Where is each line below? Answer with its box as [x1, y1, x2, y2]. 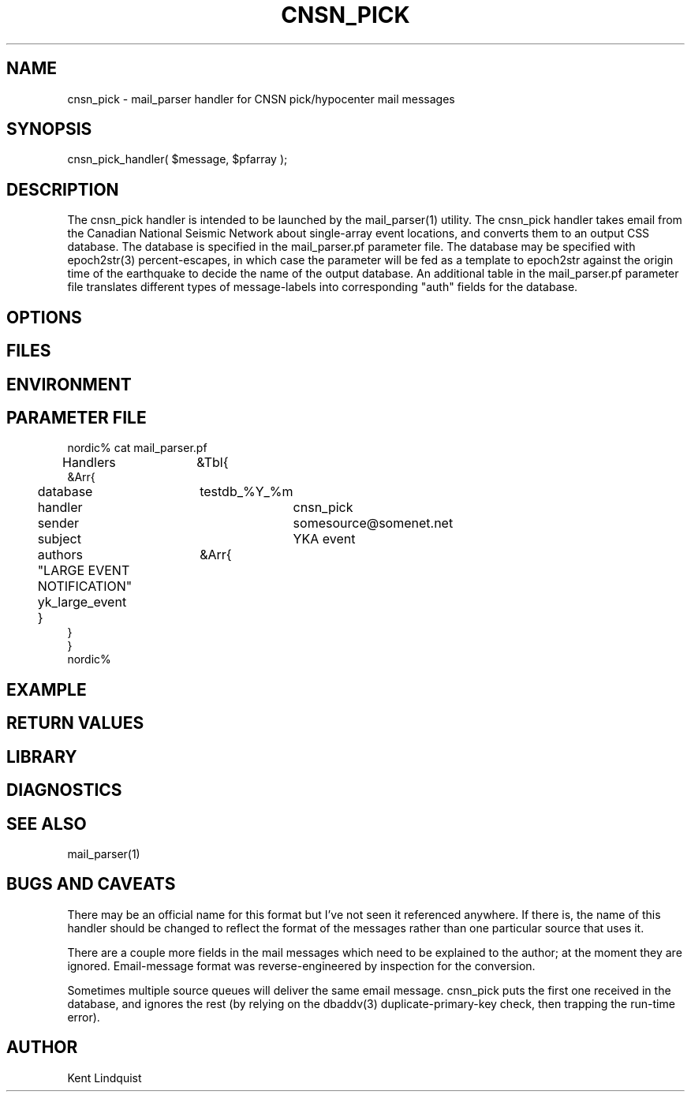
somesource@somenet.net [293, 515, 454, 532]
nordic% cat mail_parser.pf [67, 441, 207, 455]
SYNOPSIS [6, 119, 92, 140]
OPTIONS [6, 307, 82, 327]
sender [37, 515, 80, 532]
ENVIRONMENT [6, 374, 132, 394]
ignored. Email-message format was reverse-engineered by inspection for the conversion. [67, 958, 536, 973]
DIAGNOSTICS [6, 780, 122, 801]
